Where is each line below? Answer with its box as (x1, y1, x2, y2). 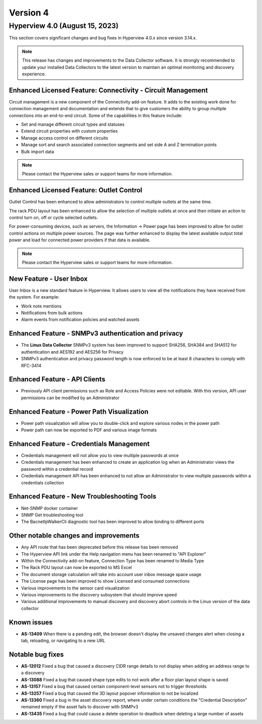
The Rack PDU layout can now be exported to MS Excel (21, 565, 132, 571)
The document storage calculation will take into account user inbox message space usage (21, 571, 201, 577)
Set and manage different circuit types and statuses (21, 121, 125, 127)
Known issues (9, 618, 53, 626)
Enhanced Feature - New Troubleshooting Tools (9, 492, 157, 501)
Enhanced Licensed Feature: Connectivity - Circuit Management (9, 86, 208, 94)
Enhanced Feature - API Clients (9, 375, 105, 384)
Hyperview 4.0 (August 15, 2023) (9, 21, 119, 30)
